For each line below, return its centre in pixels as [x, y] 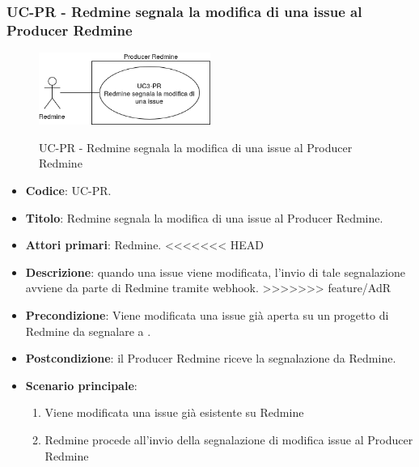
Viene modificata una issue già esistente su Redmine [174, 412]
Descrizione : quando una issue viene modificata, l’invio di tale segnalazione [215, 272]
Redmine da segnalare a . [88, 331]
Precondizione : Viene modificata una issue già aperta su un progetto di [207, 314]
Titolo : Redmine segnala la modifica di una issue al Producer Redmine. [204, 217]
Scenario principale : [81, 385]
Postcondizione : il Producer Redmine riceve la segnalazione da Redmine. [211, 358]
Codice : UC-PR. [68, 190]
